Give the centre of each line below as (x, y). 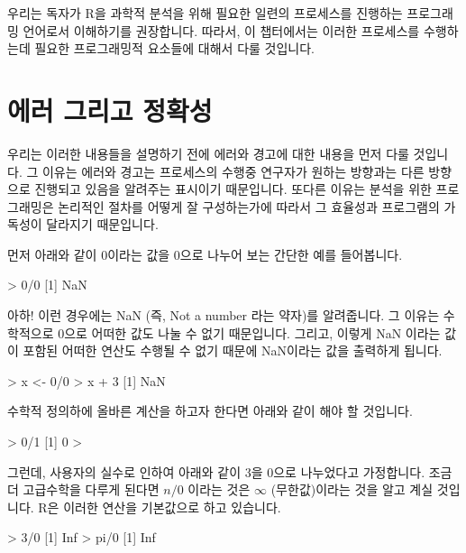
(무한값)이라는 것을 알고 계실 (352, 489)
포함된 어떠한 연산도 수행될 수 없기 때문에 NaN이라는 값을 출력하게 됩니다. (233, 350)
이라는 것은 (219, 489)
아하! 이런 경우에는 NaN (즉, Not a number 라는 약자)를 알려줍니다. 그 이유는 (224, 315)
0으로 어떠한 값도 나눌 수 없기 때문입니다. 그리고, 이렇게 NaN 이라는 (249, 332)
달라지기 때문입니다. (102, 224)
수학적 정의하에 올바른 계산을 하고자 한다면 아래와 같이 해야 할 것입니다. (210, 411)
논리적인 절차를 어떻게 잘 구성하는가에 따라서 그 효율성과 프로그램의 (249, 206)
